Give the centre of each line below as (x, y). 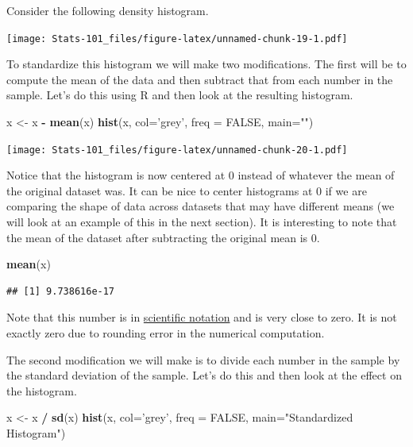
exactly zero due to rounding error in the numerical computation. (166, 333)
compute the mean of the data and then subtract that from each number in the (200, 79)
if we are (346, 190)
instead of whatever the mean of (316, 175)
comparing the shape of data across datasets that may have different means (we (201, 206)
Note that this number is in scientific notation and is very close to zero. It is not (202, 317)
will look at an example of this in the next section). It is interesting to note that (202, 222)
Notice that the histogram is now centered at (116, 175)
